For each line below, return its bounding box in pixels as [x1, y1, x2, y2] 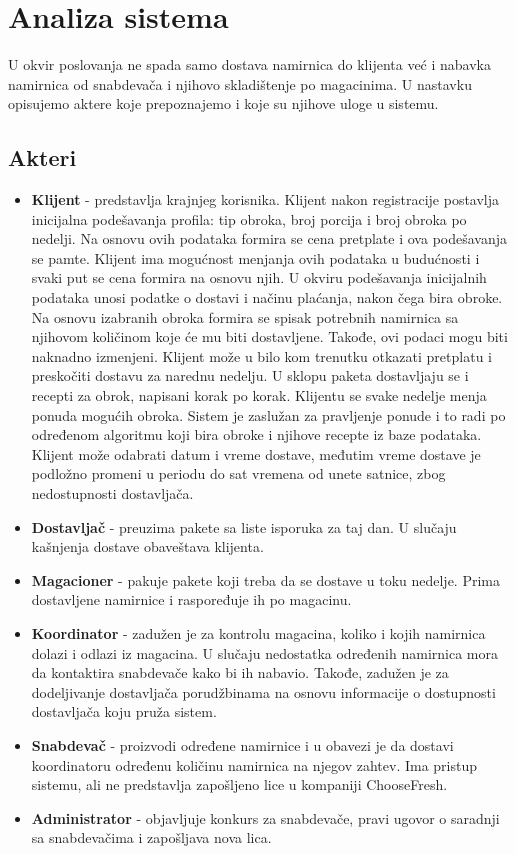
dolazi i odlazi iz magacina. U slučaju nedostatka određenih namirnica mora [31, 642, 498, 663]
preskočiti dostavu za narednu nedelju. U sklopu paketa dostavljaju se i [31, 365, 469, 386]
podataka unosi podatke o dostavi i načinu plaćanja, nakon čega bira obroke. [31, 287, 503, 308]
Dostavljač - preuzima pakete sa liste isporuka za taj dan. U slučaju [31, 516, 457, 537]
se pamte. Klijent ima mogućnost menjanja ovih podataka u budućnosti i [31, 247, 480, 268]
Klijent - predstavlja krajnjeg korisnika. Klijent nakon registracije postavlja [31, 189, 500, 210]
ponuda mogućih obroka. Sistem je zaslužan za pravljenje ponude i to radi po [31, 404, 506, 425]
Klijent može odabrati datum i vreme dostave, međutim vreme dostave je [31, 443, 481, 464]
